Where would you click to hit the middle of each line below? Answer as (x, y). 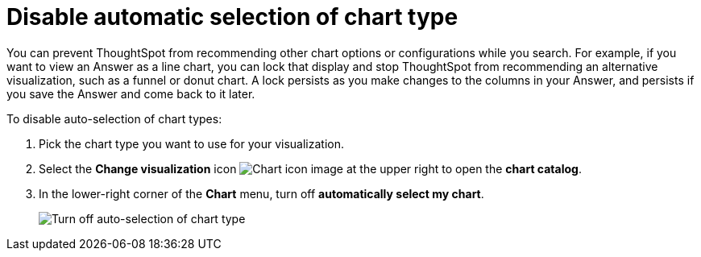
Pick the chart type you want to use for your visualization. (191, 143)
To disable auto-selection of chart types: (114, 118)
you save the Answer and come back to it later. (131, 93)
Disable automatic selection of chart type (232, 17)
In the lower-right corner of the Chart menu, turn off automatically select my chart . (261, 193)
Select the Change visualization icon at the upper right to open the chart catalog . (310, 168)
